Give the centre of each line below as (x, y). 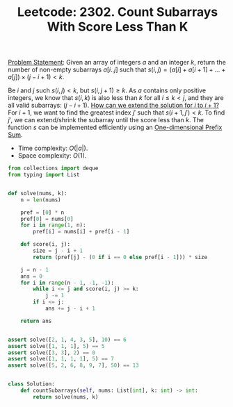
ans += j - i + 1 (70, 309)
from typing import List (44, 175)
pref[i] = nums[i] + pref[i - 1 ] (81, 232)
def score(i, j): (46, 244)
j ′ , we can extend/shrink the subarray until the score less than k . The (106, 120)
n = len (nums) (41, 200)
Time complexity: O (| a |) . (53, 148)
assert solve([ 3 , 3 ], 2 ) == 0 (52, 352)
